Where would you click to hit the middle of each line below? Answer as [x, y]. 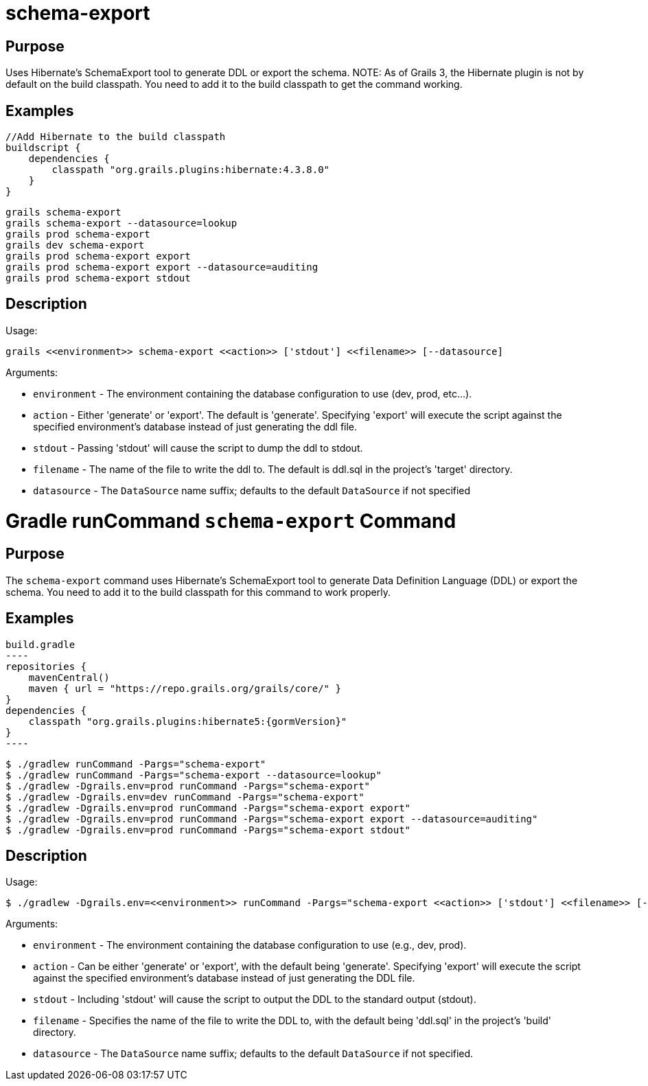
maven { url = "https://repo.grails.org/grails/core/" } [185, 688]
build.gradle [40, 644]
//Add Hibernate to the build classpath [116, 137]
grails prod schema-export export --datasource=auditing [162, 267]
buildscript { [43, 148]
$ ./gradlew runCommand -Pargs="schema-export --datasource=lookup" [194, 775]
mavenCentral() [69, 677]
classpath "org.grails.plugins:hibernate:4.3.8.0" [191, 170]
